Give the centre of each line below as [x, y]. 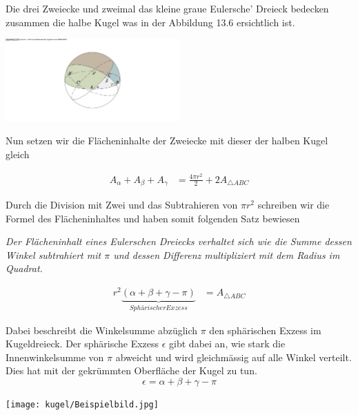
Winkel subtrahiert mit [53, 254]
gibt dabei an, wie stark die [227, 344]
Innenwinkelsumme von [55, 357]
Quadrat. [24, 268]
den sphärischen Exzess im [265, 330]
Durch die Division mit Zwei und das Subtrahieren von [122, 205]
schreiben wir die [294, 205]
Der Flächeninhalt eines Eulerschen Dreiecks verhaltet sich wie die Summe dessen [179, 241]
